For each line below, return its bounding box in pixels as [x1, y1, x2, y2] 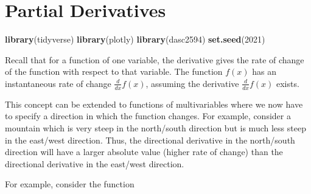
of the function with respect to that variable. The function [5, 65, 223, 78]
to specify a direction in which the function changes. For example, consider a [5, 109, 291, 122]
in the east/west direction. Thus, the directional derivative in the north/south [5, 133, 295, 146]
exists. [276, 77, 299, 89]
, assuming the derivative [145, 77, 239, 89]
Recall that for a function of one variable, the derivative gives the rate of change [5, 53, 304, 66]
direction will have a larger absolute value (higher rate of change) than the [5, 145, 283, 158]
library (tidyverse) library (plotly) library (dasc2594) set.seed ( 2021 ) [5, 33, 265, 46]
